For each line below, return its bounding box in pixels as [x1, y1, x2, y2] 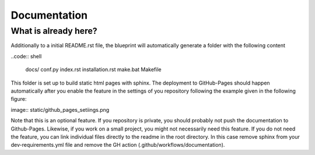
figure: [10, 96, 27, 103]
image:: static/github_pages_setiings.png [10, 106, 110, 113]
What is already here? [10, 26, 97, 36]
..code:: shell [10, 52, 42, 59]
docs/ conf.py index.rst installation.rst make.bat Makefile [25, 66, 162, 73]
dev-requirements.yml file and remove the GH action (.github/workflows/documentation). [10, 142, 225, 149]
